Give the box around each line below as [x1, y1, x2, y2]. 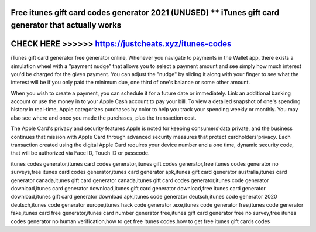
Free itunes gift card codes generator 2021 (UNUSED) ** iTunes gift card [11, 8, 280, 18]
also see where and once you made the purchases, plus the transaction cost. [11, 114, 197, 121]
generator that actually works [11, 21, 122, 30]
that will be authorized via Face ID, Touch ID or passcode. [11, 149, 150, 156]
